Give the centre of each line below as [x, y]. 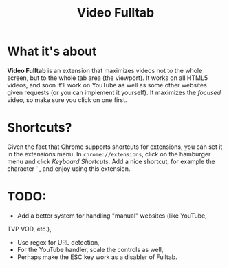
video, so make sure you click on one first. [67, 100]
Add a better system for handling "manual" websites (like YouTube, [112, 216]
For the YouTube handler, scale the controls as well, [90, 249]
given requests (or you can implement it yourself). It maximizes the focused [114, 92]
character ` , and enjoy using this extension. [69, 168]
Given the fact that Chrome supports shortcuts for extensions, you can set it [115, 147]
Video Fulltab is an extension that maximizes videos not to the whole [105, 70]
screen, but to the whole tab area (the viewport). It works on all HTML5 [108, 78]
